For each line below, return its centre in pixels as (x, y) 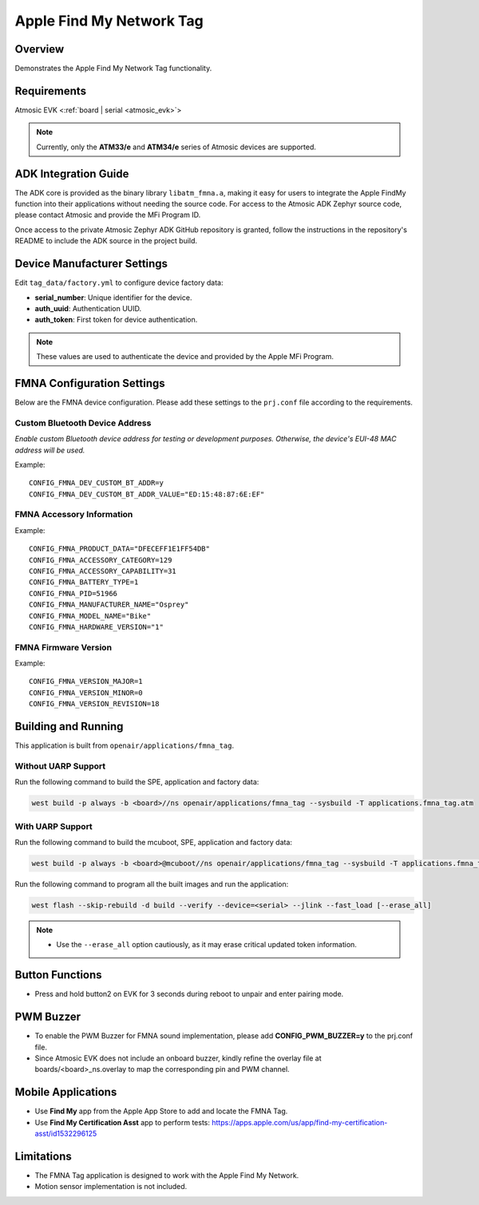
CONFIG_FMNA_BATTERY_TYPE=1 (84, 582)
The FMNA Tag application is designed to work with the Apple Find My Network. (167, 1175)
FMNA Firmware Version (63, 647)
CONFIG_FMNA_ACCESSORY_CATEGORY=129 (101, 560)
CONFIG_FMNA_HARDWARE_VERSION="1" (96, 627)
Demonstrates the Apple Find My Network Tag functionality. (113, 69)
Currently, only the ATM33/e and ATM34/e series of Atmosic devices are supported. (176, 147)
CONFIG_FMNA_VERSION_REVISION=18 (94, 704)
